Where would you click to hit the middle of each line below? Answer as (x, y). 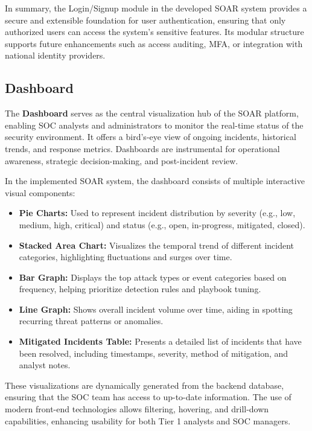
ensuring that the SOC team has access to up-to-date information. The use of (148, 397)
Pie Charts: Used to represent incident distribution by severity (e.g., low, (157, 213)
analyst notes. (45, 365)
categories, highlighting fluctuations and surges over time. (126, 257)
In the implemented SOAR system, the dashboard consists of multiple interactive (155, 181)
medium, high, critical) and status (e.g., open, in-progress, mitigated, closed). (162, 224)
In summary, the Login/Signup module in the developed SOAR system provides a (156, 8)
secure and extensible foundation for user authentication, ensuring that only (145, 20)
